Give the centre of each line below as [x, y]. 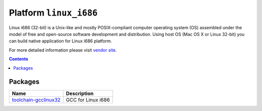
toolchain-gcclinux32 [36, 100]
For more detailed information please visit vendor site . [63, 50]
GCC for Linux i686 [88, 100]
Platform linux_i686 [53, 13]
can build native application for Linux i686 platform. [60, 41]
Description [80, 93]
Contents [19, 59]
